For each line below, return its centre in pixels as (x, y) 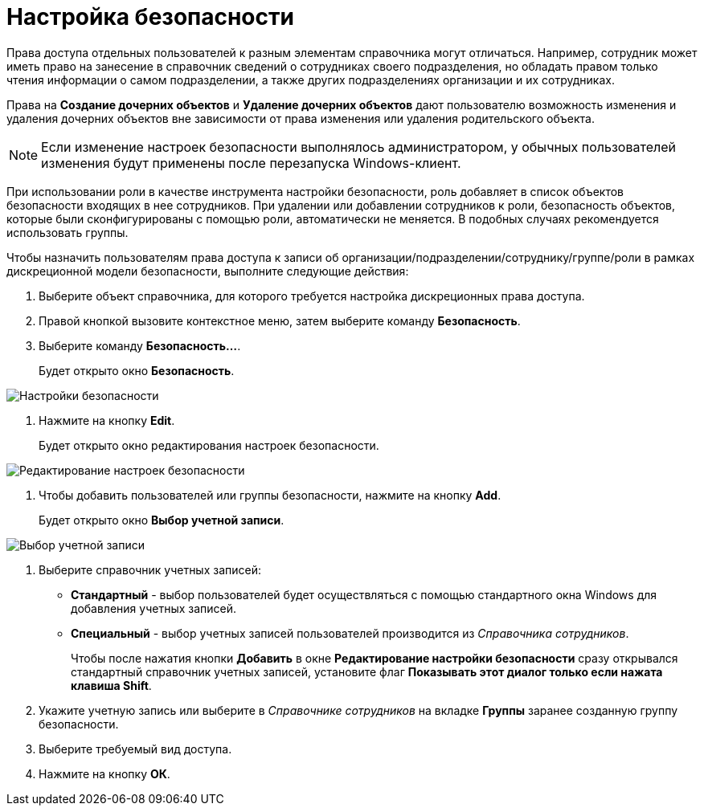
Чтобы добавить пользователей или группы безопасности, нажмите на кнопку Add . (270, 495)
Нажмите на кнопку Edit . (107, 420)
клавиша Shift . (111, 685)
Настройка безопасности (150, 17)
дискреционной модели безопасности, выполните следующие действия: (208, 271)
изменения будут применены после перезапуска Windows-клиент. (251, 163)
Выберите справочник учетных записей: (150, 569)
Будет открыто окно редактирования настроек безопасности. (209, 445)
